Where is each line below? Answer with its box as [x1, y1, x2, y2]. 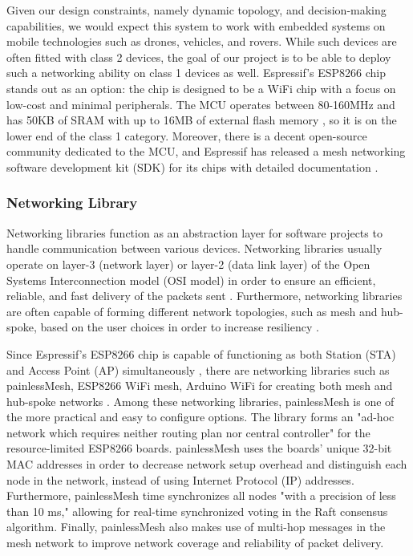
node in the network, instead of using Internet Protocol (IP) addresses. [6, 471, 354, 488]
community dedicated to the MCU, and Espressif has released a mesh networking [6, 143, 406, 160]
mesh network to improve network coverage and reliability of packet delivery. [6, 534, 384, 551]
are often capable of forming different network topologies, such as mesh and [6, 302, 378, 319]
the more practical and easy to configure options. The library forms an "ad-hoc [6, 408, 395, 425]
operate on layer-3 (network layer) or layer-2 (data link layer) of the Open [6, 255, 370, 272]
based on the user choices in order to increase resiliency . [40, 319, 319, 335]
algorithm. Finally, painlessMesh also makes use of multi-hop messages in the [6, 518, 386, 535]
